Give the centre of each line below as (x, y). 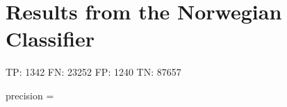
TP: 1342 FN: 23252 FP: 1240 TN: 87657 (93, 72)
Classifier (50, 39)
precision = (30, 95)
